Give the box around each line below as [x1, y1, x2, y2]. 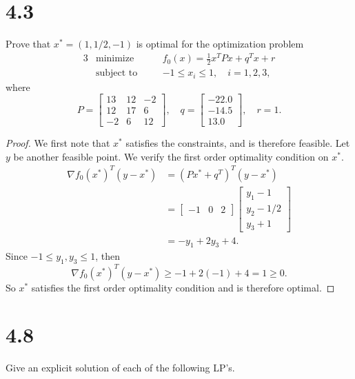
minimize [95, 54, 134, 64]
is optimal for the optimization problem [136, 37, 304, 51]
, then [95, 249, 120, 263]
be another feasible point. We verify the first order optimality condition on [13, 149, 329, 163]
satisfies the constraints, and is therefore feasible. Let [125, 136, 350, 150]
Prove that [6, 37, 51, 51]
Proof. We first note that [6, 136, 110, 150]
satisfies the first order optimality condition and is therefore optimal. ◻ [31, 280, 335, 294]
